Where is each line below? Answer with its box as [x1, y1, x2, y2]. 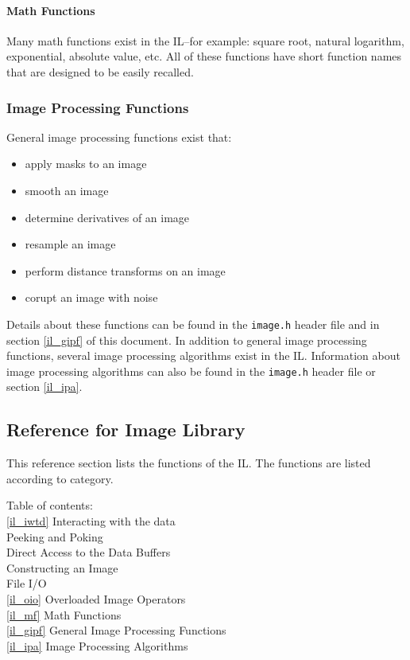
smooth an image [25, 182, 109, 198]
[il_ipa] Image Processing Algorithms [6, 637, 188, 654]
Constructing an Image [6, 559, 118, 576]
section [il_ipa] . [6, 378, 83, 395]
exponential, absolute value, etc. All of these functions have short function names [6, 48, 402, 64]
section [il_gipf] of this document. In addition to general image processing [6, 331, 367, 348]
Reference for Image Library [6, 417, 246, 442]
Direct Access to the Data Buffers [6, 544, 171, 560]
